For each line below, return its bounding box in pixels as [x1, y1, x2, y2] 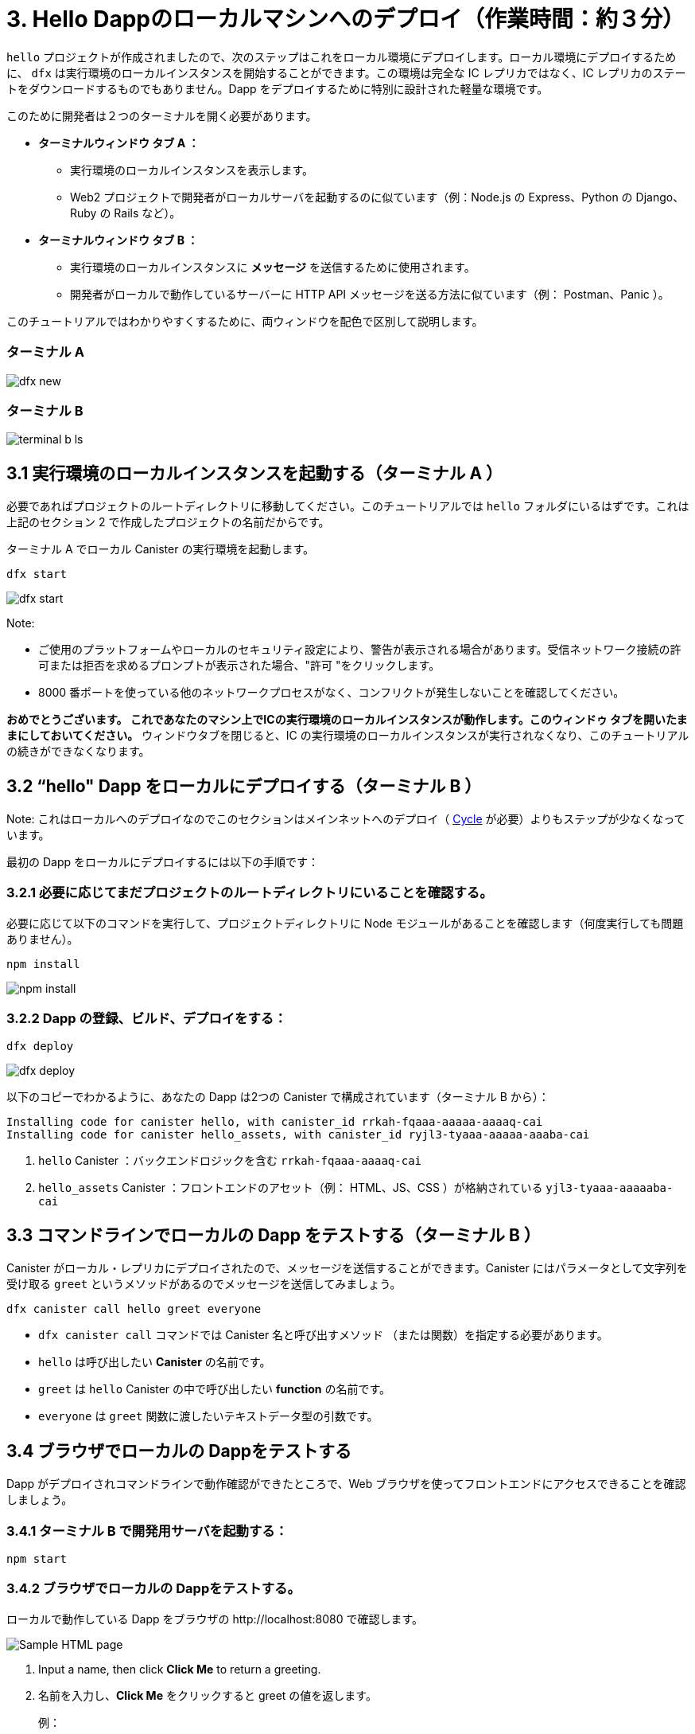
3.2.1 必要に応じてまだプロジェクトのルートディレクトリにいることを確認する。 [6, 885, 493, 901]
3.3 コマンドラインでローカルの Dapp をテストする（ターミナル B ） [6, 1224, 541, 1245]
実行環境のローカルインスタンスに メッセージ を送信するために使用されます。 [70, 260, 476, 274]
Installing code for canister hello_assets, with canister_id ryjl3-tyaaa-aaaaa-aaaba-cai [6, 1128, 590, 1142]
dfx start [6, 568, 67, 581]
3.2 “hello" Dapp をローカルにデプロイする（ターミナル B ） [6, 775, 482, 796]
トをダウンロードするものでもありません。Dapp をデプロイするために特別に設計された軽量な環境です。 [6, 81, 549, 96]
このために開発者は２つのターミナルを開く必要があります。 [6, 108, 317, 123]
